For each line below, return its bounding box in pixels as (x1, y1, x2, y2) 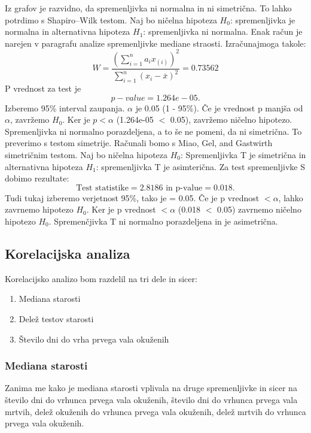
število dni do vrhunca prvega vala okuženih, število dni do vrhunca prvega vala (5, 393, 298, 405)
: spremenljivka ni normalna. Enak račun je (143, 25, 303, 38)
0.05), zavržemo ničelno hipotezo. (170, 113, 292, 126)
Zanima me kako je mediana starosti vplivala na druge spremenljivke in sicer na (5, 381, 297, 394)
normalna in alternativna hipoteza (5, 25, 130, 38)
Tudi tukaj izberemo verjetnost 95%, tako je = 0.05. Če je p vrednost (5, 191, 260, 204)
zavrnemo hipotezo (5, 203, 74, 216)
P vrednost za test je (5, 82, 81, 95)
